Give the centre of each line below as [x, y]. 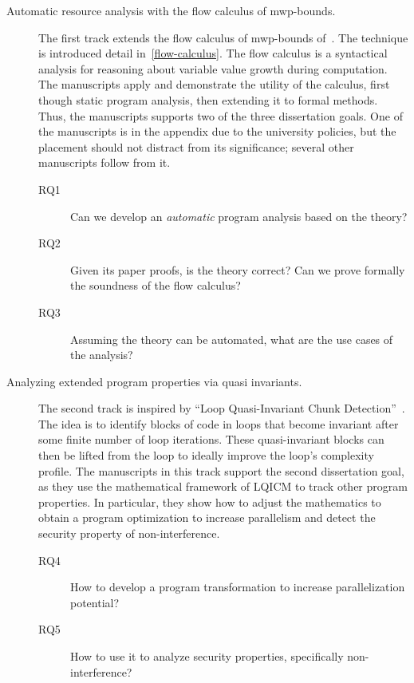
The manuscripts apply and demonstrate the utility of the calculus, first [214, 84]
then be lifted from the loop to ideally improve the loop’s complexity [206, 455]
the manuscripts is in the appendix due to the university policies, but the [217, 131]
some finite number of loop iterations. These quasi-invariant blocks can [211, 439]
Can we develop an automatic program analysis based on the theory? [239, 216]
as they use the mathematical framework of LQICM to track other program [223, 486]
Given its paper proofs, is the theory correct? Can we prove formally [238, 269]
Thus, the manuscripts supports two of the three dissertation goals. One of [221, 115]
